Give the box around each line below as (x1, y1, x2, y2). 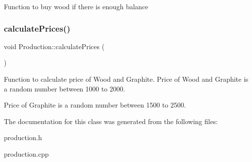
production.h (4, 132, 42, 143)
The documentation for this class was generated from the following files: (4, 116, 218, 126)
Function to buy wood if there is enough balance (4, 1, 149, 11)
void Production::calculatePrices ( (4, 41, 105, 51)
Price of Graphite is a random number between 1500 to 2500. (4, 100, 186, 110)
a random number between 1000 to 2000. (4, 83, 125, 93)
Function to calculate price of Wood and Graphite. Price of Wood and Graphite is (4, 74, 249, 84)
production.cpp (4, 148, 49, 159)
